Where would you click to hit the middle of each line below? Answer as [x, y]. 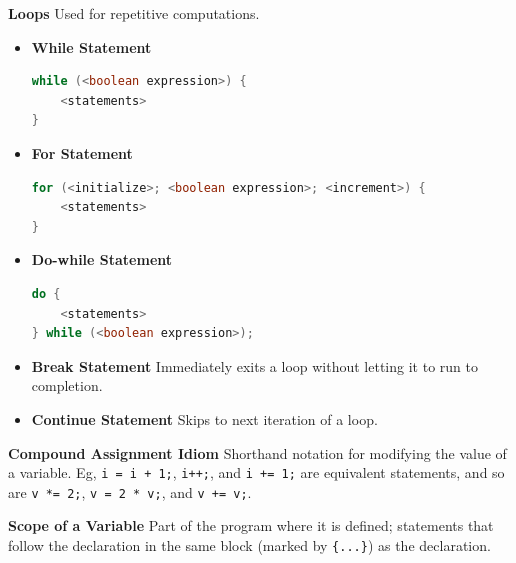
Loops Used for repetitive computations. [134, 13]
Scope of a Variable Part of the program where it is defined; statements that [251, 525]
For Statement [82, 152]
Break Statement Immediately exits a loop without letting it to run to [254, 365]
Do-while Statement [102, 259]
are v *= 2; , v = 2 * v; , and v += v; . [130, 491]
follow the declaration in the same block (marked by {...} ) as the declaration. [249, 545]
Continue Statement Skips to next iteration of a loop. [204, 418]
